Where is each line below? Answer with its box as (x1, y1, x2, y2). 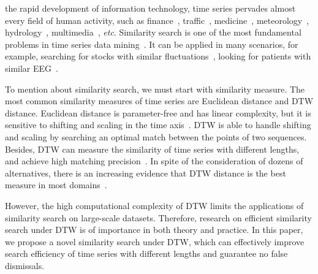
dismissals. (5, 259, 45, 272)
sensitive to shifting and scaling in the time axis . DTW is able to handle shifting (5, 118, 311, 131)
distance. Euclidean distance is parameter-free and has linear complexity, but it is (5, 106, 311, 119)
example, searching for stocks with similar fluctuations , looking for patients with (5, 50, 311, 63)
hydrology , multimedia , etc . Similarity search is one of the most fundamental (5, 26, 301, 39)
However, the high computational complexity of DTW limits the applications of (5, 199, 304, 211)
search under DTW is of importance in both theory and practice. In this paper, (5, 223, 303, 236)
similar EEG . (5, 61, 58, 74)
